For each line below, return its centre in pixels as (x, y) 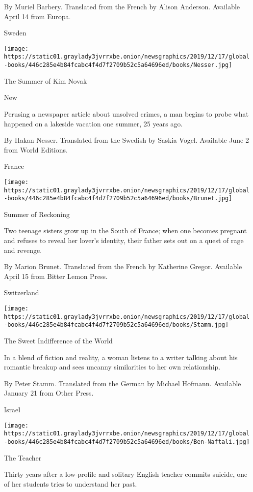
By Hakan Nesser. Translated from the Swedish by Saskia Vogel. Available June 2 (126, 140)
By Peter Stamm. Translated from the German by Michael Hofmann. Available (123, 383)
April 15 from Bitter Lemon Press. (56, 276)
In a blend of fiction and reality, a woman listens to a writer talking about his (121, 357)
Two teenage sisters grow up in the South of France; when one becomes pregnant (126, 231)
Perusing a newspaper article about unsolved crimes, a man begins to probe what (126, 113)
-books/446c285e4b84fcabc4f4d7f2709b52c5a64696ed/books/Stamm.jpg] (116, 325)
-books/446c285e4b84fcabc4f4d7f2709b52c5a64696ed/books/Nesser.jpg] (118, 65)
